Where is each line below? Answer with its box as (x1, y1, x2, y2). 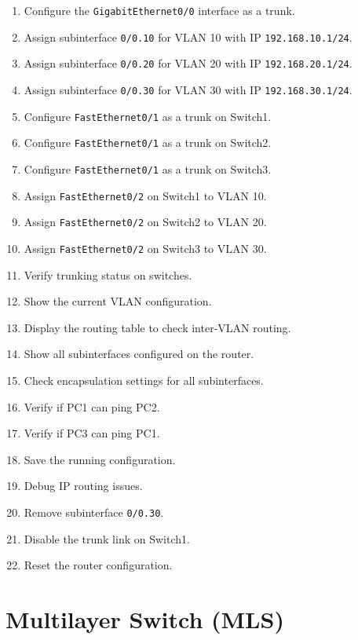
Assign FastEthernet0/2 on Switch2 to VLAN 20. (24, 214, 267, 230)
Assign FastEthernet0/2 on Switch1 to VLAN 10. (24, 187, 267, 203)
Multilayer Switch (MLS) (5, 602, 284, 635)
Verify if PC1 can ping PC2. (24, 398, 160, 415)
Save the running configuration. (24, 451, 176, 467)
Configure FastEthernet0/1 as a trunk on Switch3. (24, 160, 272, 177)
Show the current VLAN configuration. (24, 293, 212, 309)
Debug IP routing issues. (24, 477, 143, 494)
